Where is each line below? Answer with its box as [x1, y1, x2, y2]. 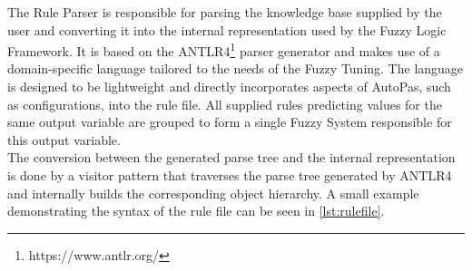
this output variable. [7, 130, 121, 149]
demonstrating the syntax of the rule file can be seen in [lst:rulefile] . [7, 201, 385, 220]
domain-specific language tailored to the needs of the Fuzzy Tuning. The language [7, 59, 464, 78]
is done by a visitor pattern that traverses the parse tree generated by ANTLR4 [7, 166, 452, 184]
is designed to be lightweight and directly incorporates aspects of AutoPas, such [7, 77, 451, 96]
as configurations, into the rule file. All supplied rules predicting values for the [7, 94, 442, 113]
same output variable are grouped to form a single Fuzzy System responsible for [7, 112, 452, 131]
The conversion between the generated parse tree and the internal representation [7, 148, 456, 167]
